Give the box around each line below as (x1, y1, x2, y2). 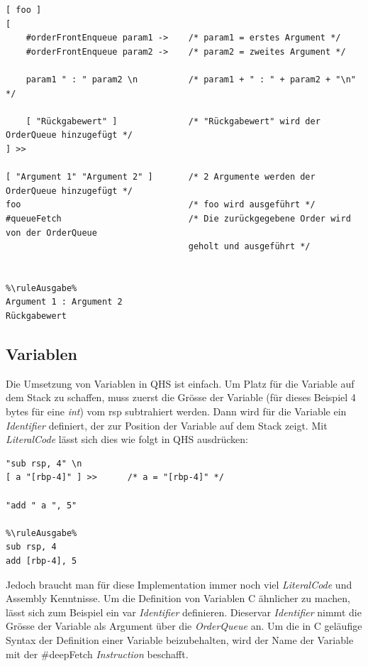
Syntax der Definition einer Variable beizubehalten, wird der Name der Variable (6, 632, 354, 647)
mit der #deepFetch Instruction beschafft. (6, 646, 189, 661)
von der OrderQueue (6, 227, 97, 238)
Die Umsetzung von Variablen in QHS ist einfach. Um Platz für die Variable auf (6, 376, 355, 391)
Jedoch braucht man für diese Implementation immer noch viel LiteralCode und (6, 577, 352, 591)
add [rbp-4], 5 (6, 555, 77, 566)
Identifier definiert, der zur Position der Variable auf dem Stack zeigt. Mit (6, 417, 328, 432)
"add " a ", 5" (6, 500, 77, 511)
